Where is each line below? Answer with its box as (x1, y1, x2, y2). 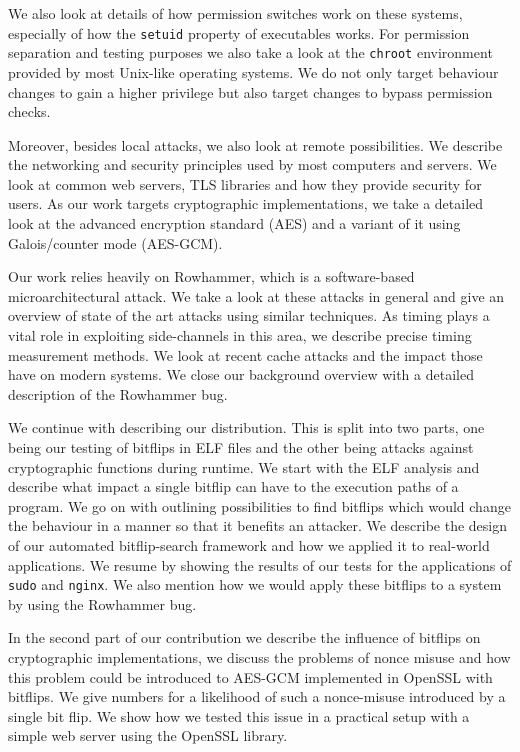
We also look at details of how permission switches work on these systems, (8, 3, 463, 23)
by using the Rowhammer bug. (8, 593, 197, 614)
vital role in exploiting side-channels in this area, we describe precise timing (8, 325, 472, 346)
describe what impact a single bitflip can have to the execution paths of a (8, 476, 459, 497)
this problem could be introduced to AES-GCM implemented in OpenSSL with (8, 666, 493, 687)
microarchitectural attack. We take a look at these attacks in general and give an (8, 285, 505, 306)
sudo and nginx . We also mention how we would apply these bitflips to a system (8, 574, 502, 595)
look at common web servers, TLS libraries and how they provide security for (8, 173, 482, 194)
